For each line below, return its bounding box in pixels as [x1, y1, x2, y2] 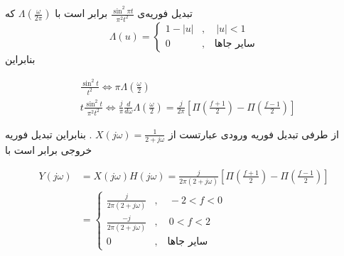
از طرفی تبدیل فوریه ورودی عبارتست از [168, 126, 339, 141]
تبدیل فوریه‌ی [137, 6, 193, 21]
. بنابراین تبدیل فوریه [5, 126, 92, 141]
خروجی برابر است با [5, 142, 92, 157]
